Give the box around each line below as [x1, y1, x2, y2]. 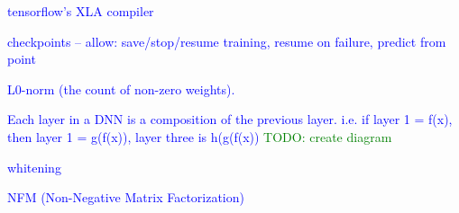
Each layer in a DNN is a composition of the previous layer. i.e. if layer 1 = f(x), [7, 110, 453, 129]
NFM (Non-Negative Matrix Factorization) [7, 188, 244, 207]
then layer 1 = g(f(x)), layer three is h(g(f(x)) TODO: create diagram [7, 127, 392, 146]
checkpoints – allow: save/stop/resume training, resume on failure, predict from [7, 31, 446, 50]
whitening [7, 157, 61, 176]
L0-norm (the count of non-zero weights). [7, 79, 235, 98]
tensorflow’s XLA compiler [7, 2, 154, 20]
